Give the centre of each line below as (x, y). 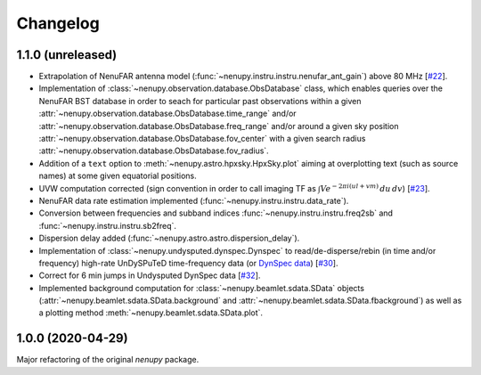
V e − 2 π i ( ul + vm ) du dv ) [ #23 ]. (375, 187)
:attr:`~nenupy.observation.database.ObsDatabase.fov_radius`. (154, 151)
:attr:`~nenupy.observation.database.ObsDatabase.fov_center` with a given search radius (202, 139)
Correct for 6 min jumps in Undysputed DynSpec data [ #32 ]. (150, 275)
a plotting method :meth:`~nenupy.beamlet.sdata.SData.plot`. (151, 313)
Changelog (58, 23)
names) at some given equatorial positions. (118, 176)
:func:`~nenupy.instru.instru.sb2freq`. (108, 225)
